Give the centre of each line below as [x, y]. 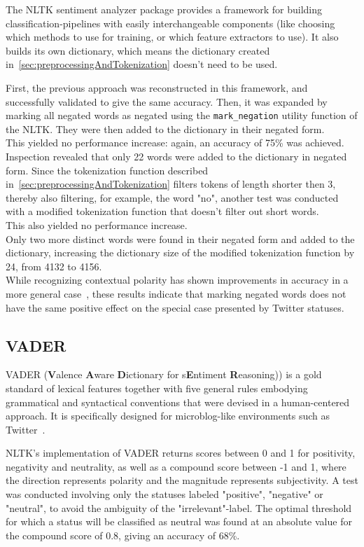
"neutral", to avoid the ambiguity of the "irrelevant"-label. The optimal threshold [179, 507]
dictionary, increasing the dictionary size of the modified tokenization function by [180, 252]
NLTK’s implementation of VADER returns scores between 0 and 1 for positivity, [181, 453]
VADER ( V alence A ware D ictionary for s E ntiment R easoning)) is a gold [164, 374]
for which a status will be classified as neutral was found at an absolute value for [179, 521]
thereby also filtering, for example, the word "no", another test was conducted [172, 197]
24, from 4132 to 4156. [54, 266]
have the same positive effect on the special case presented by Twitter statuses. [175, 307]
